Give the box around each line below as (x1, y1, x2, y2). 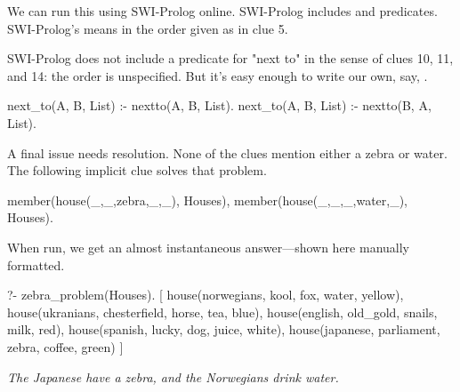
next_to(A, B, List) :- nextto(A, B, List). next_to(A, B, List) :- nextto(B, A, (7, 96, 432, 115)
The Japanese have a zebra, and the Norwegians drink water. (7, 367, 339, 386)
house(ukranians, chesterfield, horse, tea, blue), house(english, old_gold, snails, (7, 302, 438, 321)
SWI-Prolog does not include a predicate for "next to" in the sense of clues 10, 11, (7, 49, 454, 68)
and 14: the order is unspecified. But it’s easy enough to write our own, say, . (7, 66, 428, 84)
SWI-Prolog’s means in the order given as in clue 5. (7, 19, 288, 37)
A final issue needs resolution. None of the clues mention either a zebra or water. (7, 143, 448, 162)
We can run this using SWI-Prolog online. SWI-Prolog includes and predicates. (7, 2, 438, 20)
